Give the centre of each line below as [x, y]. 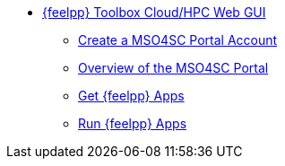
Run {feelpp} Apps [133, 123]
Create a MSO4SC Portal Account [178, 40]
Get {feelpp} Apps [131, 96]
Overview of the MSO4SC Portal [173, 68]
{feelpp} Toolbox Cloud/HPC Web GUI [154, 12]
